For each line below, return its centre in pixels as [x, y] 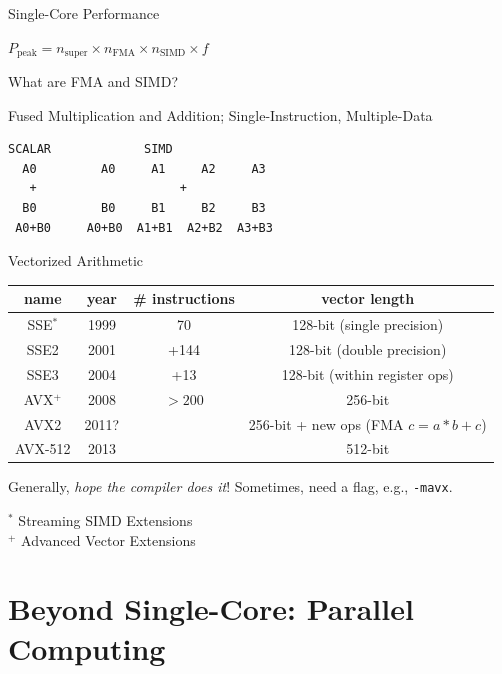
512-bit [368, 448]
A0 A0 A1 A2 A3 [144, 168]
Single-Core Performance [84, 13]
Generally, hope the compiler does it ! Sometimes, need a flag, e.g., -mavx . [230, 486]
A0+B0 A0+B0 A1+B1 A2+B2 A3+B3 [144, 227]
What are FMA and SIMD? [93, 81]
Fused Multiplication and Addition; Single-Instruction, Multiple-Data [220, 114]
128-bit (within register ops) [367, 373]
